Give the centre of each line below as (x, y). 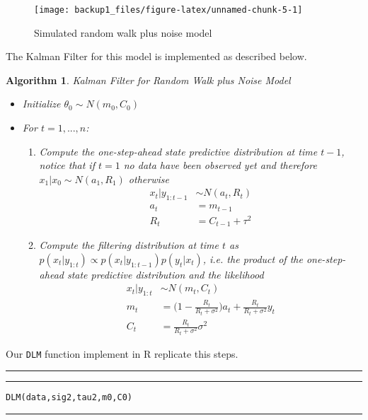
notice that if (67, 165)
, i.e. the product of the (253, 258)
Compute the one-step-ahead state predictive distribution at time (178, 151)
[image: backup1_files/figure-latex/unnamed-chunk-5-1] (168, 10)
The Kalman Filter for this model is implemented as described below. (156, 56)
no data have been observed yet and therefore (220, 165)
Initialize (41, 104)
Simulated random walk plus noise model (123, 32)
